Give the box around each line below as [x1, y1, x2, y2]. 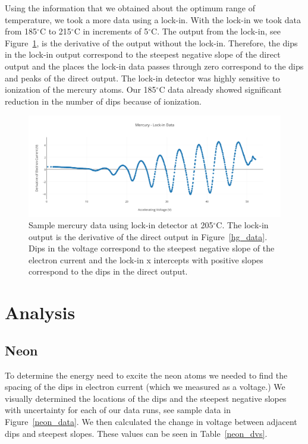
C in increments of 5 [74, 25, 149, 37]
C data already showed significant [159, 83, 282, 96]
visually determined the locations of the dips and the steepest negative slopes [5, 392, 287, 404]
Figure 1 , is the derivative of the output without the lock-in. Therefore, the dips [5, 36, 298, 49]
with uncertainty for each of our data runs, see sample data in [5, 404, 231, 416]
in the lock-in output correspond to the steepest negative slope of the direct [5, 48, 281, 61]
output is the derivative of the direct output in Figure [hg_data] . [29, 230, 268, 243]
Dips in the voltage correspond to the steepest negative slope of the [29, 242, 275, 254]
